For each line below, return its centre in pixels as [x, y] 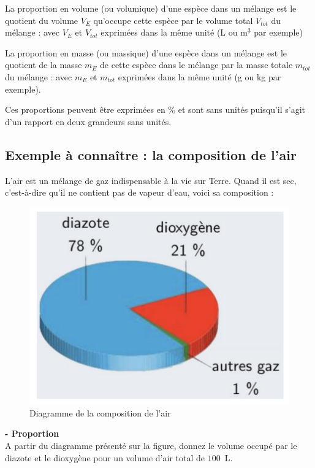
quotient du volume [42, 20]
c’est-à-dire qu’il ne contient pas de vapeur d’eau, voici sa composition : [139, 192]
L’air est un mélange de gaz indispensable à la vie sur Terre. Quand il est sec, [151, 180]
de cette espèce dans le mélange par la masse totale [196, 65]
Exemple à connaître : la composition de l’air [151, 154]
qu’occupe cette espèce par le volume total [173, 20]
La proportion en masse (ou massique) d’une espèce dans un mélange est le [146, 52]
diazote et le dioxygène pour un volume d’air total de [105, 457]
